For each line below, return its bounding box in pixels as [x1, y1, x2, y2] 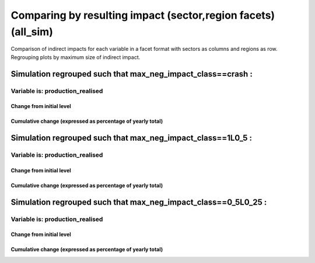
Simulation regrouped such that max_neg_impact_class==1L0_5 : [10, 133, 252, 143]
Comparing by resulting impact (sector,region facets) [10, 9, 275, 22]
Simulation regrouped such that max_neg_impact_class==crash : [10, 69, 253, 79]
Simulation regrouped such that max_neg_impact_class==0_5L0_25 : [10, 197, 267, 207]
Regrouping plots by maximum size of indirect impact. [10, 53, 141, 61]
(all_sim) [10, 25, 54, 38]
